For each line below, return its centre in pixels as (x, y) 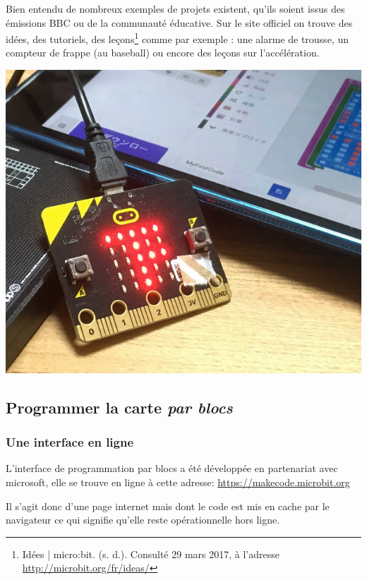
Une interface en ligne (70, 442)
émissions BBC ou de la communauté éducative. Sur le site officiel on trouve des (179, 22)
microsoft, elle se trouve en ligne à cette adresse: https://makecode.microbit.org (178, 482)
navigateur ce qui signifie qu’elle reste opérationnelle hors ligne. (143, 520)
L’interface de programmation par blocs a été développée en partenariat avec (172, 468)
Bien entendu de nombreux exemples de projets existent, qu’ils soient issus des (175, 8)
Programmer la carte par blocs (119, 407)
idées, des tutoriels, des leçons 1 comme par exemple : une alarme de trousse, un (177, 38)
